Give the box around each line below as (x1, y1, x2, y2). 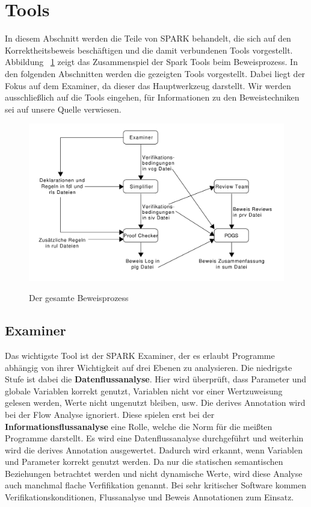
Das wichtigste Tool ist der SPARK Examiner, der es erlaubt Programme (5, 349, 275, 361)
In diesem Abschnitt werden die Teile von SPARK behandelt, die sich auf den (5, 32, 291, 45)
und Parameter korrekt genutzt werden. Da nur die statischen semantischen (5, 455, 283, 468)
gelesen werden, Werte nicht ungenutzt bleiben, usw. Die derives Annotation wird (5, 396, 306, 409)
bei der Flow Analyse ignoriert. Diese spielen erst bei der (5, 408, 215, 420)
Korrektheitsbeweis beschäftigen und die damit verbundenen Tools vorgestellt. (5, 43, 293, 56)
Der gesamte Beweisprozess (29, 291, 129, 304)
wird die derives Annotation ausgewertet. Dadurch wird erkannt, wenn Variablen (5, 443, 303, 456)
